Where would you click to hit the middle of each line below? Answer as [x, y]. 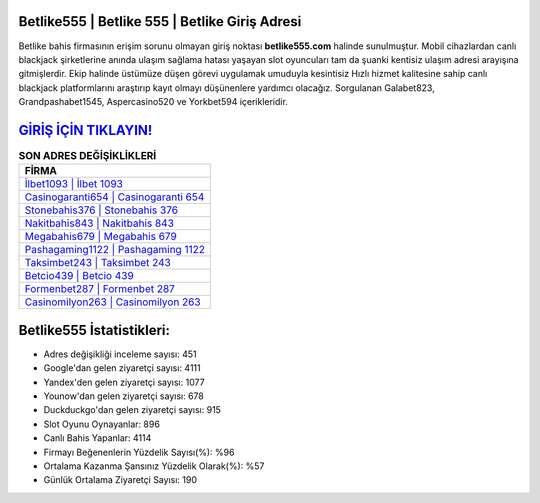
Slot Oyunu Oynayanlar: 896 [101, 424]
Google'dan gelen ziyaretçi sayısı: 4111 [122, 368]
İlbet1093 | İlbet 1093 [74, 184]
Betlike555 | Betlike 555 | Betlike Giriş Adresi [160, 21]
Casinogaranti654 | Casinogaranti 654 [114, 197]
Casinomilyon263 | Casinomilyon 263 [112, 302]
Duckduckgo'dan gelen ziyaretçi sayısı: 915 [132, 410]
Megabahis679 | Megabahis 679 [100, 237]
